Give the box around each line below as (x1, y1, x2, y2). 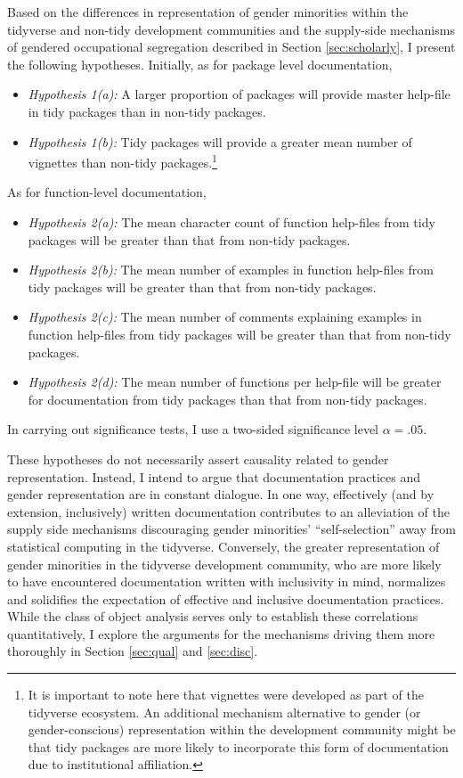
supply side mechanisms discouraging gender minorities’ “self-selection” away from (7, 520, 456, 538)
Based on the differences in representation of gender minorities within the (7, 3, 409, 20)
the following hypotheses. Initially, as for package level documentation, (7, 54, 393, 73)
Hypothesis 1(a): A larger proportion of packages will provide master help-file (28, 85, 451, 103)
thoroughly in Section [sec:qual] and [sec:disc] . (7, 642, 258, 660)
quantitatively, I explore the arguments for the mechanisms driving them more (7, 624, 435, 643)
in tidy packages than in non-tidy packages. (28, 102, 266, 120)
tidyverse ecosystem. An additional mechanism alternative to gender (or (28, 702, 421, 721)
